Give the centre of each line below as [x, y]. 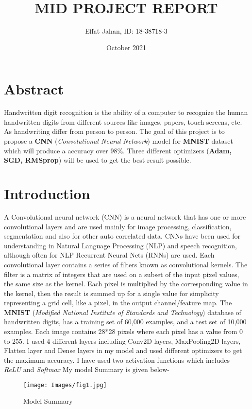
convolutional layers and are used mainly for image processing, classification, [118, 226]
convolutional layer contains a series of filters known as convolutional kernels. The [126, 264]
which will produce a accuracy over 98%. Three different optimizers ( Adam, [118, 150]
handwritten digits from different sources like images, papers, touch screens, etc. [123, 121]
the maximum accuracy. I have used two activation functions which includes [117, 360]
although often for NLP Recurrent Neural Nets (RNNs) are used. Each [109, 255]
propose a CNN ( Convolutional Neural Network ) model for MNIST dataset [118, 141]
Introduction [47, 193]
